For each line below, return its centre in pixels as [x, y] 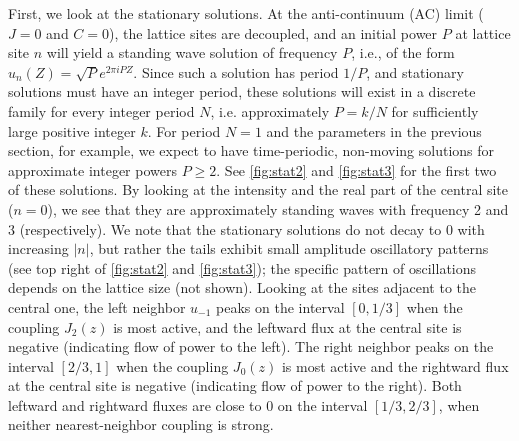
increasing [38, 248]
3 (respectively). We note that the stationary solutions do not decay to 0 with [246, 228]
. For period [184, 130]
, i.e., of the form [403, 52]
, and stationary [415, 71]
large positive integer [72, 130]
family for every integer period [101, 110]
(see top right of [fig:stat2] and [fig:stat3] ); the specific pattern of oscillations [242, 267]
